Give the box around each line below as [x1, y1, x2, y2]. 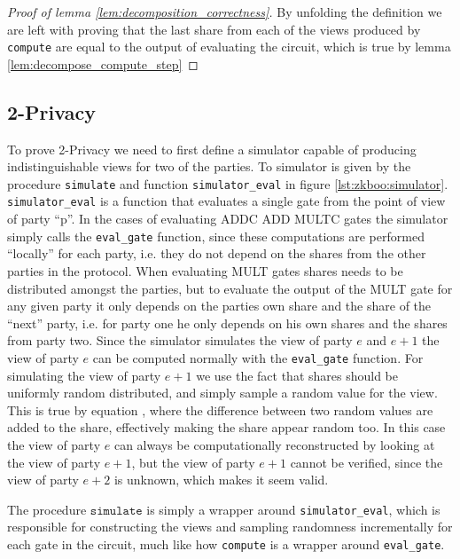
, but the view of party [131, 453, 255, 471]
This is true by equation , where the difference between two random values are [7, 400, 433, 419]
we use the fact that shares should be [196, 366, 398, 384]
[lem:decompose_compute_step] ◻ [7, 54, 199, 73]
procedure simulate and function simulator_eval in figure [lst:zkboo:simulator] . [7, 174, 448, 193]
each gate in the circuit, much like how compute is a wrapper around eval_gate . [7, 535, 445, 554]
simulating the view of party [7, 366, 161, 384]
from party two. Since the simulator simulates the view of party [7, 331, 353, 350]
